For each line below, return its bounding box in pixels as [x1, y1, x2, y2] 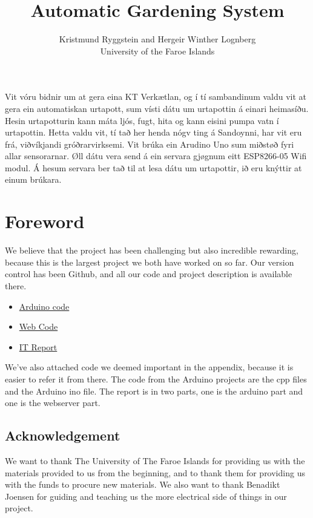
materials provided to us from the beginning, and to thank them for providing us [5, 466, 305, 479]
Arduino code [19, 300, 70, 312]
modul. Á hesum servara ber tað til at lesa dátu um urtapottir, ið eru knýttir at [5, 161, 302, 174]
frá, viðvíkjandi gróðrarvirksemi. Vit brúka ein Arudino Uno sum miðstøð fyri [5, 137, 294, 150]
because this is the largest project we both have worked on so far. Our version [5, 255, 294, 268]
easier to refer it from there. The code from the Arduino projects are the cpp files [5, 372, 307, 385]
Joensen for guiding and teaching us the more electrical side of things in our [5, 490, 287, 502]
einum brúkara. [5, 173, 62, 186]
